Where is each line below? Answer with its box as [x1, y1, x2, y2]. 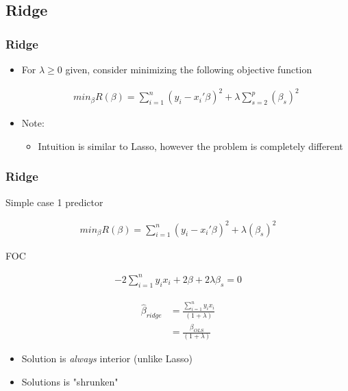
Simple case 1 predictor [5, 194, 103, 209]
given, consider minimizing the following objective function [65, 62, 312, 76]
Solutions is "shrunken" [21, 374, 119, 388]
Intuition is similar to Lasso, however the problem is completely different [38, 138, 343, 153]
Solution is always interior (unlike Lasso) [21, 351, 192, 366]
